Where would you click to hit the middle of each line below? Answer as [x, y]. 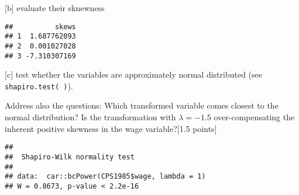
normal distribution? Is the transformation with [90, 117]
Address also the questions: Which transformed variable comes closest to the [142, 105]
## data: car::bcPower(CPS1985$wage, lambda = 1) [105, 177]
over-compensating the [254, 117]
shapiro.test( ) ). [39, 86]
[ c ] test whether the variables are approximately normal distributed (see [134, 74]
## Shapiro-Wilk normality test [70, 157]
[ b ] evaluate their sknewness [55, 8]
